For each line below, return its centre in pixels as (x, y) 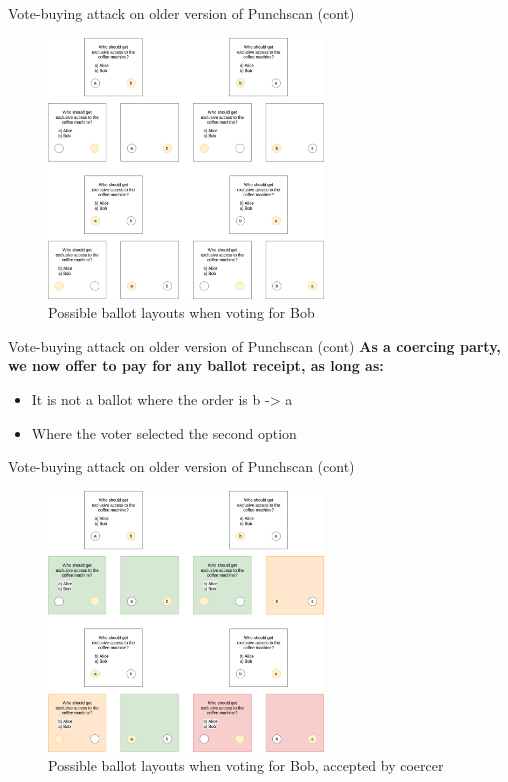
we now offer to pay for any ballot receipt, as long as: (196, 365)
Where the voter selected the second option (164, 432)
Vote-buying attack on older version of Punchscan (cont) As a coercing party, (254, 345)
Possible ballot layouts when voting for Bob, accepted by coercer (246, 765)
